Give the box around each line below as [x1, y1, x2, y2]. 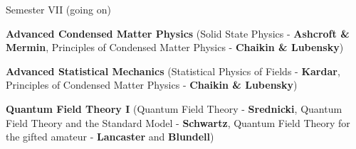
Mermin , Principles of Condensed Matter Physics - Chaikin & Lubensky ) [6, 40, 344, 55]
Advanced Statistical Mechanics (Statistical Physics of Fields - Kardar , [6, 63, 340, 78]
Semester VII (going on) [6, 2, 111, 16]
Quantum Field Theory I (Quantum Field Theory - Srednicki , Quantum [6, 101, 342, 116]
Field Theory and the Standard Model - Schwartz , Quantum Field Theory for [6, 115, 350, 130]
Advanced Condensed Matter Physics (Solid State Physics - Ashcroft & [6, 26, 350, 40]
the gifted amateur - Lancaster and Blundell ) [6, 129, 214, 144]
